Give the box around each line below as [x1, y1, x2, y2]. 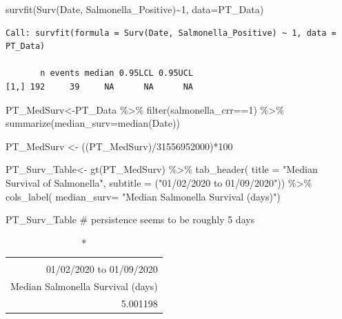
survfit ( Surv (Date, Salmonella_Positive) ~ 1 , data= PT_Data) [6, 2, 264, 16]
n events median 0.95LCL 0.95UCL [40, 68, 194, 79]
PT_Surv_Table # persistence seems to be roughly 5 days [6, 212, 255, 227]
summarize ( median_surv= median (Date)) [6, 116, 180, 130]
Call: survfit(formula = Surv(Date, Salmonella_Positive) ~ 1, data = [6, 28, 336, 38]
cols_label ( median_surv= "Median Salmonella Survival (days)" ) [6, 189, 281, 203]
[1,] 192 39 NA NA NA [6, 81, 194, 92]
